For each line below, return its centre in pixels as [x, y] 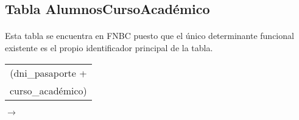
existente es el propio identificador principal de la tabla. [109, 47]
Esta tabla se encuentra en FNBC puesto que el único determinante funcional [149, 36]
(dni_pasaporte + [48, 72]
